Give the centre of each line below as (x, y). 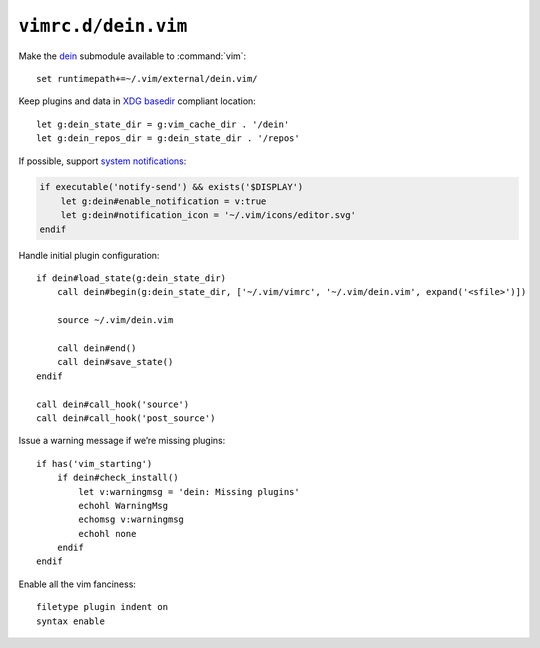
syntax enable (70, 621)
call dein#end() (96, 348)
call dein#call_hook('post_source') (126, 418)
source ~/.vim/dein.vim (115, 320)
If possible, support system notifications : (102, 161)
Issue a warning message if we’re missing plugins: (122, 441)
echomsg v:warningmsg (131, 519)
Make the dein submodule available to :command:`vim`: (132, 56)
